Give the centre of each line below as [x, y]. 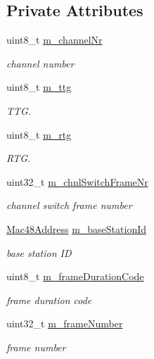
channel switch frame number [69, 205]
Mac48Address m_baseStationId [77, 228]
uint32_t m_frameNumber [65, 323]
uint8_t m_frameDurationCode [75, 276]
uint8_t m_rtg [39, 134]
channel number [40, 63]
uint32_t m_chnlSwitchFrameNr [77, 181]
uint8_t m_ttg [39, 87]
